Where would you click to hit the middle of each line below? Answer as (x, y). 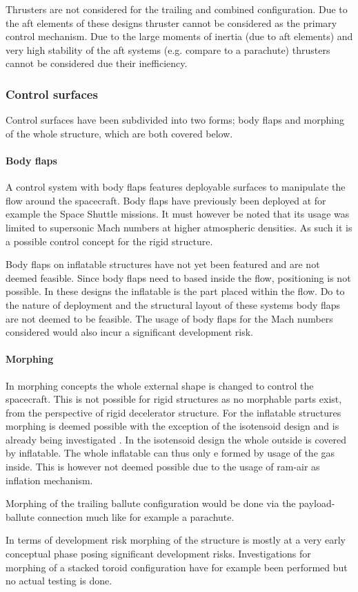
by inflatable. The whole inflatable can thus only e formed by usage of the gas (170, 453)
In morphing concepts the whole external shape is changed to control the (160, 385)
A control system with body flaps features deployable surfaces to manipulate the (176, 187)
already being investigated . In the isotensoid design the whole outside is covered (176, 439)
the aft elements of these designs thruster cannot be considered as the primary (171, 22)
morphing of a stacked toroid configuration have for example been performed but (177, 567)
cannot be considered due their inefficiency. (97, 63)
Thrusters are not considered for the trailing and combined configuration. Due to (177, 9)
